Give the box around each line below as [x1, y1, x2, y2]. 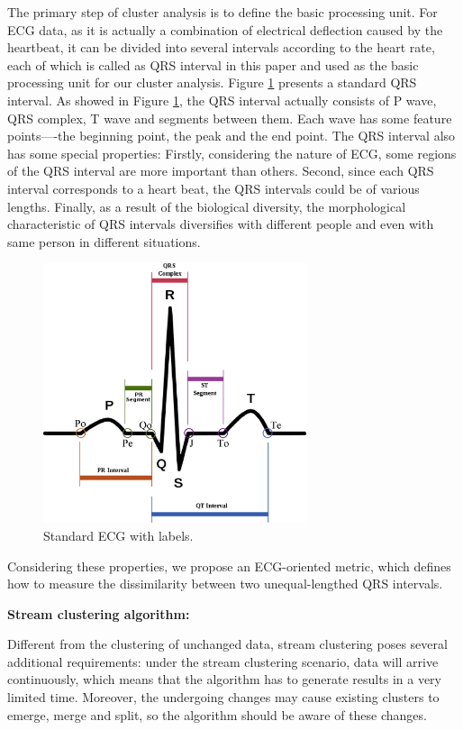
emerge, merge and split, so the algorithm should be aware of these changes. [7, 705, 427, 724]
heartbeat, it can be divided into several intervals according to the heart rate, [7, 38, 435, 57]
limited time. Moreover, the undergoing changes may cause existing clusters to [7, 688, 440, 707]
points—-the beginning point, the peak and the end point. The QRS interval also [7, 126, 456, 145]
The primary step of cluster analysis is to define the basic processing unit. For [7, 3, 438, 21]
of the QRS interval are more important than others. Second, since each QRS [7, 161, 434, 180]
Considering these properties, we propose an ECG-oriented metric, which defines [7, 556, 451, 575]
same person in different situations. [7, 232, 201, 251]
